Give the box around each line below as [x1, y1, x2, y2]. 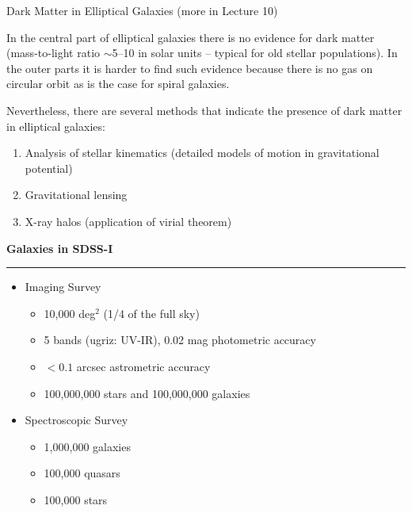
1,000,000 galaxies [44, 438, 131, 454]
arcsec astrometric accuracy [76, 358, 211, 374]
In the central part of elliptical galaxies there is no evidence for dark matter [6, 29, 375, 45]
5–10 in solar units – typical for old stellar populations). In [112, 44, 398, 61]
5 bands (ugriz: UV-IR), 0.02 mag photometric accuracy [44, 331, 316, 348]
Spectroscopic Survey [25, 412, 128, 428]
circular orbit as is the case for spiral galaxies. [6, 75, 230, 92]
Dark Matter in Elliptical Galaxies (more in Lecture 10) [6, 2, 278, 18]
